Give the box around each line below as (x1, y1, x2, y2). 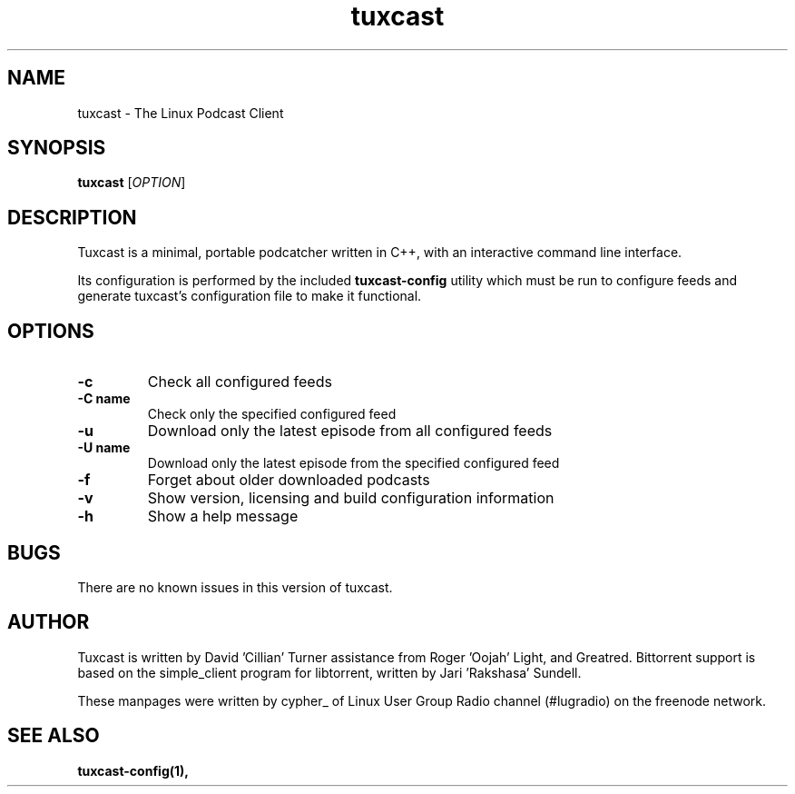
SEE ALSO (7, 724, 100, 748)
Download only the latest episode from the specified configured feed (147, 455, 560, 471)
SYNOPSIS (7, 136, 106, 160)
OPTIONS (7, 319, 94, 342)
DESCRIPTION (7, 205, 137, 229)
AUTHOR (7, 610, 90, 634)
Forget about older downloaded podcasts (147, 471, 430, 490)
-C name (77, 391, 131, 407)
